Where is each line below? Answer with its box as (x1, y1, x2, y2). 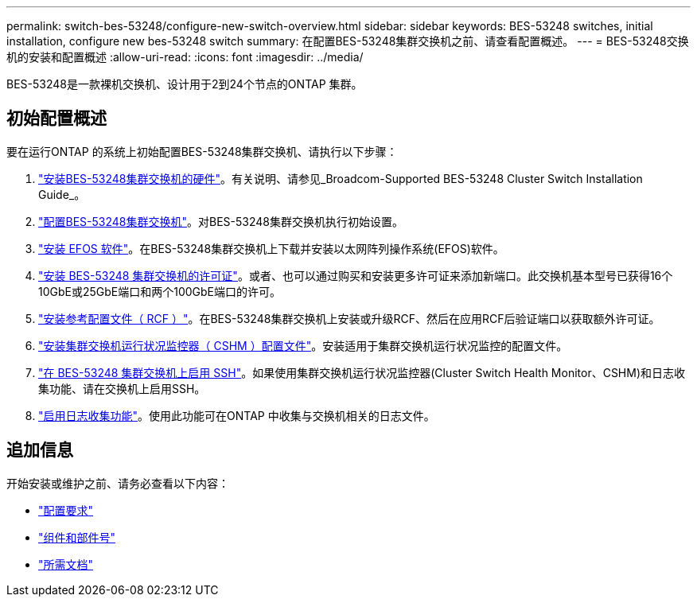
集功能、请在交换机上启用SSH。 (38, 381, 206, 395)
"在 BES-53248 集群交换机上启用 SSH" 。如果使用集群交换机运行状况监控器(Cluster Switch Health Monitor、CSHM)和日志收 (38, 365, 686, 379)
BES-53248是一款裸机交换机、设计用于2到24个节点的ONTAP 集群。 (6, 77, 363, 91)
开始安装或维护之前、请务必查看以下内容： (6, 476, 229, 490)
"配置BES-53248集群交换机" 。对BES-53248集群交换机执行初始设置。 (38, 214, 404, 228)
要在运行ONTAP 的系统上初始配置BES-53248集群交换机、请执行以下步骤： (6, 144, 398, 158)
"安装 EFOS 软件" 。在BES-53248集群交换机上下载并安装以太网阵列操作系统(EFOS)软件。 (38, 241, 504, 255)
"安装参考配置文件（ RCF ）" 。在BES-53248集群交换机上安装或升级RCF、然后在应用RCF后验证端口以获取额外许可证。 (38, 311, 660, 325)
